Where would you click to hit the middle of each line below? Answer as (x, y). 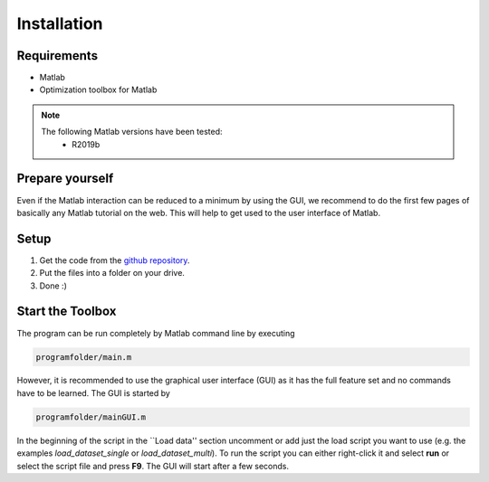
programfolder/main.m (84, 357)
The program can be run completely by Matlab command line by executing (156, 333)
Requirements (58, 56)
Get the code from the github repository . (115, 260)
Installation (60, 24)
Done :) (53, 286)
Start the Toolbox (67, 312)
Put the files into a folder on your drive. (112, 273)
